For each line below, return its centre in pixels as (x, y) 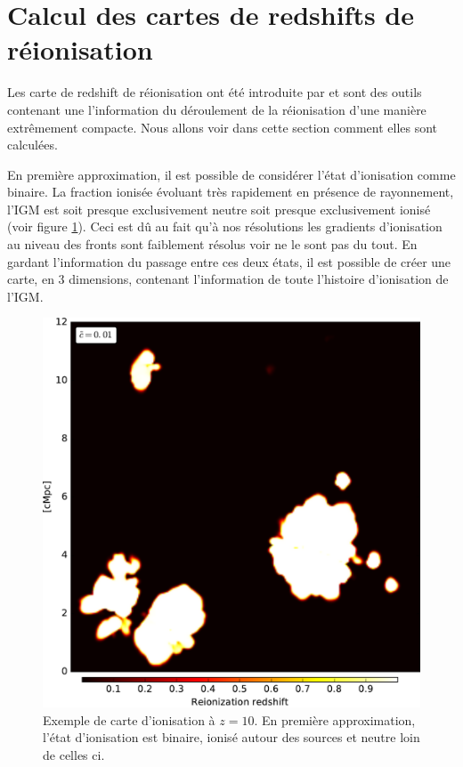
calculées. (32, 145)
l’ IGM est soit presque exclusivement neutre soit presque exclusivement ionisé (219, 209)
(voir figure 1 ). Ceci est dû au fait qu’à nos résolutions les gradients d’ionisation (225, 226)
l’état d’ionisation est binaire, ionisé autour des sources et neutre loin (231, 737)
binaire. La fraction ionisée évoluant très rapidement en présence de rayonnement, (231, 192)
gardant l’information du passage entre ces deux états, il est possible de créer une (229, 261)
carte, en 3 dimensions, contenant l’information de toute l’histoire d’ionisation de (228, 279)
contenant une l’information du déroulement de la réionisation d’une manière (217, 109)
